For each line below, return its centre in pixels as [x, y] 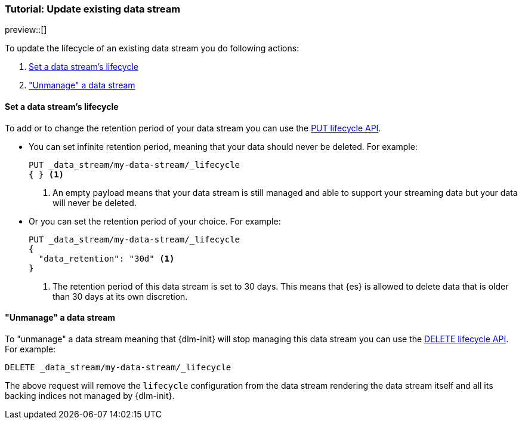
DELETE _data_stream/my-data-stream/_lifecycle [118, 367]
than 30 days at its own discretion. [120, 296]
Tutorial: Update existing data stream [93, 9]
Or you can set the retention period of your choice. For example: [155, 221]
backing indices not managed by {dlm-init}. [90, 395]
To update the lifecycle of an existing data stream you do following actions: [152, 48]
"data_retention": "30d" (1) [106, 258]
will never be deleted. [95, 202]
